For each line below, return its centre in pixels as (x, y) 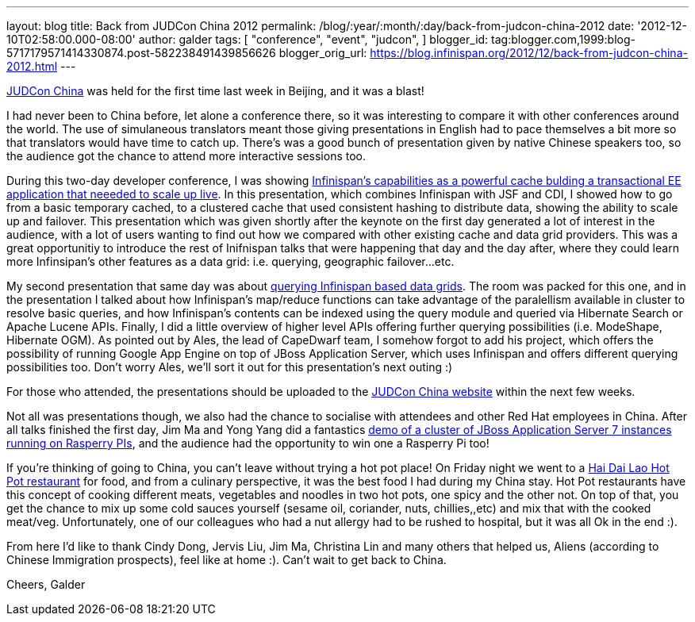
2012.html (32, 66)
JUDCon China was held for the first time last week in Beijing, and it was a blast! (215, 91)
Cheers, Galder (46, 584)
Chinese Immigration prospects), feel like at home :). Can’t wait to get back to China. (227, 560)
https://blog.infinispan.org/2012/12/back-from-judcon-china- (529, 53)
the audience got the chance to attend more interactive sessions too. (186, 156)
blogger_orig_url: (323, 53)
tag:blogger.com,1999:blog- (563, 39)
